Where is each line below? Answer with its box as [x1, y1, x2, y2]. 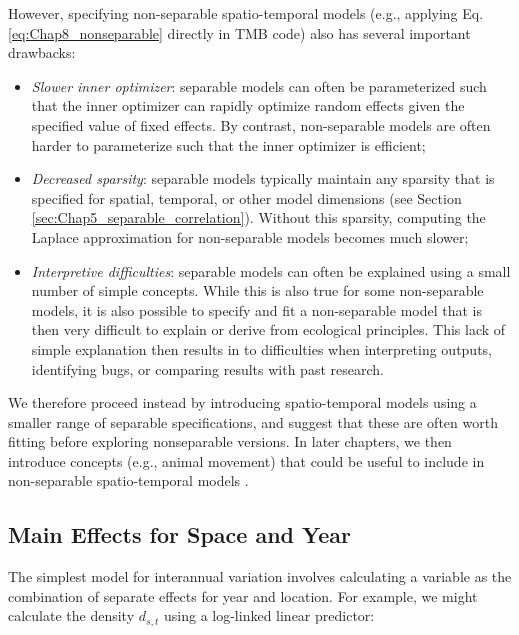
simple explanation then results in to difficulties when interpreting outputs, [31, 338, 493, 359]
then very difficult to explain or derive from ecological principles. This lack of [31, 319, 506, 340]
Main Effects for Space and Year [8, 519, 352, 550]
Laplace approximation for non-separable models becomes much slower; [31, 226, 469, 247]
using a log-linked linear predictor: [164, 605, 375, 626]
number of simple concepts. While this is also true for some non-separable [31, 280, 484, 301]
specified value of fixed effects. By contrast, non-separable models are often [31, 114, 491, 135]
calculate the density [8, 605, 135, 626]
